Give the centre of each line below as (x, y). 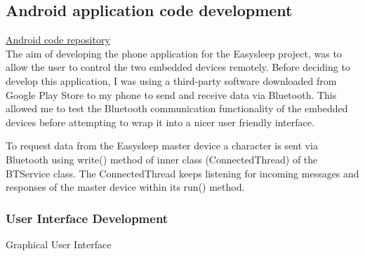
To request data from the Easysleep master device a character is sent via (162, 146)
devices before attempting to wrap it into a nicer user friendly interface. (160, 122)
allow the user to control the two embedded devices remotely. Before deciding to (178, 67)
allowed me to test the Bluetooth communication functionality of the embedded (177, 108)
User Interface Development (87, 218)
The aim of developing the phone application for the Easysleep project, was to (174, 53)
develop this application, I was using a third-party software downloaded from (171, 80)
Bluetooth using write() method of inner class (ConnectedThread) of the (162, 159)
